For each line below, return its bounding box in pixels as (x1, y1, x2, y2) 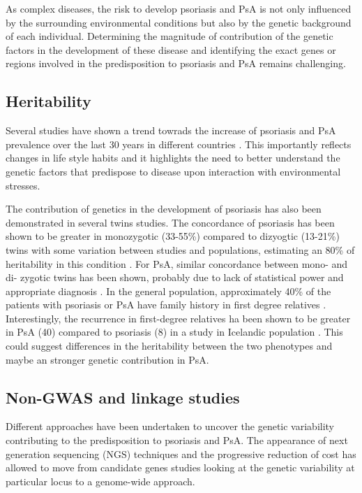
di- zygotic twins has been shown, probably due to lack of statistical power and (6, 270, 344, 285)
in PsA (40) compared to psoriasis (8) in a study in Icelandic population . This (6, 324, 343, 339)
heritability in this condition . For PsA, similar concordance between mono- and (6, 256, 348, 271)
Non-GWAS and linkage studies (6, 386, 240, 408)
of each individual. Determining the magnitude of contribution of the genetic (6, 29, 333, 43)
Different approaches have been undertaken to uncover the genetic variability (6, 419, 335, 434)
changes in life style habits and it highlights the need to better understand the (6, 150, 340, 165)
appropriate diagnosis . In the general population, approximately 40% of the (6, 283, 331, 298)
